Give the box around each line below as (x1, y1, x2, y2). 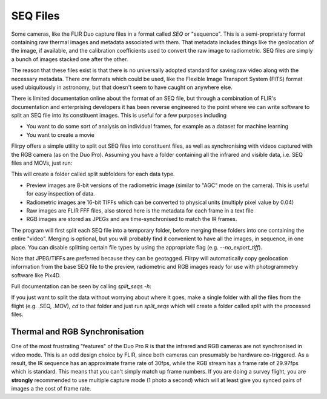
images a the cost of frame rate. (11, 385, 91, 392)
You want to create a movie (26, 131, 95, 139)
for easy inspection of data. (26, 190, 95, 197)
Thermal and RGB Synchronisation (11, 327, 145, 337)
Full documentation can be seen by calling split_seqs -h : (11, 283, 151, 290)
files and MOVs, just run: (11, 159, 73, 167)
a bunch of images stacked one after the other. (11, 55, 128, 63)
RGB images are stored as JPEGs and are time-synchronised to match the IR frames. (26, 216, 237, 223)
